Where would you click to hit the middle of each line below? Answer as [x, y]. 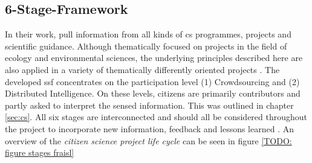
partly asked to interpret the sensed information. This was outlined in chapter [149, 105]
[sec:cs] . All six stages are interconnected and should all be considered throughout [156, 117]
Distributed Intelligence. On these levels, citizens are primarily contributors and [153, 93]
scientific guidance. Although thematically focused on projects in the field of [146, 46]
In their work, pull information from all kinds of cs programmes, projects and [148, 34]
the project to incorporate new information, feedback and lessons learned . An [150, 128]
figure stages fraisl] [40, 152]
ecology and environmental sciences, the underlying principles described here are [154, 58]
